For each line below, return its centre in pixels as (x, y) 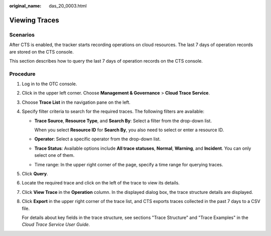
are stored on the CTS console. (41, 52)
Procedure (22, 74)
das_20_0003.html (68, 6)
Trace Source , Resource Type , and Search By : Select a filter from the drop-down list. (123, 121)
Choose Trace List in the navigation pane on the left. (76, 102)
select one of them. (54, 155)
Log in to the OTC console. (49, 84)
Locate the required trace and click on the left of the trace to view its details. (101, 183)
